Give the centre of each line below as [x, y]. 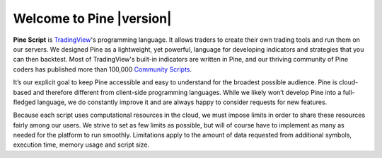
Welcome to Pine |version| [93, 18]
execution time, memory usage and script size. [81, 145]
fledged [24, 102]
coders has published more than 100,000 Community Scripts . [103, 69]
